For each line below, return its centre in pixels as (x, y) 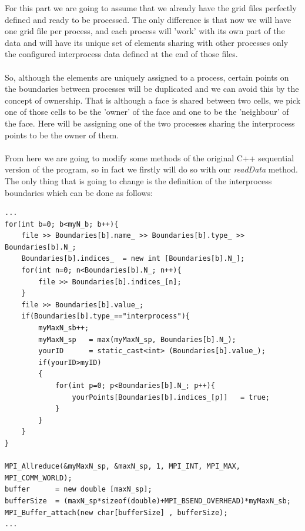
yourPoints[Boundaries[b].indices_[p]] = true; (171, 397)
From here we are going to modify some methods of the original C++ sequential (150, 157)
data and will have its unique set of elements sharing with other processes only (147, 42)
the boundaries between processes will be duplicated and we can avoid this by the (152, 89)
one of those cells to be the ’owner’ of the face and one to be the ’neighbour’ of (147, 112)
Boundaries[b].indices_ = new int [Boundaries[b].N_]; (133, 259)
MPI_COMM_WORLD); (38, 478)
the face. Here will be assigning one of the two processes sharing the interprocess (150, 123)
